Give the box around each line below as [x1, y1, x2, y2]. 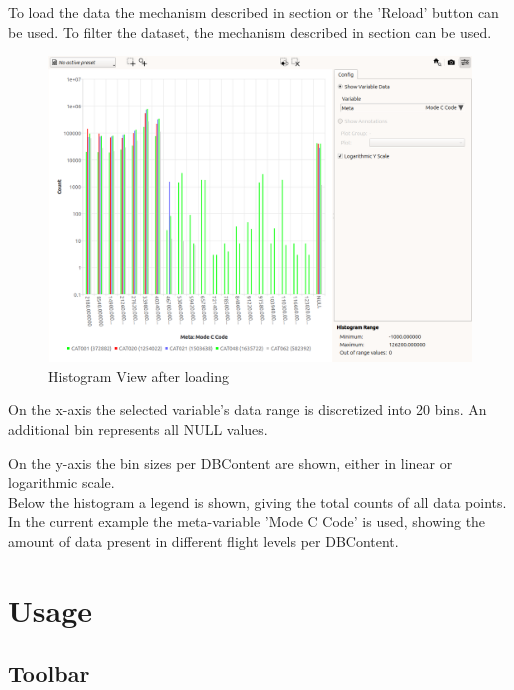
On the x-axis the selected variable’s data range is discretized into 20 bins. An [8, 399, 487, 420]
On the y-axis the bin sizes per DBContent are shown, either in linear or [8, 452, 453, 473]
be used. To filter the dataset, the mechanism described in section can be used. [8, 21, 492, 42]
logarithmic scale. [8, 472, 115, 493]
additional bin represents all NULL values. [8, 418, 268, 439]
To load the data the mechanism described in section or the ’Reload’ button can [8, 2, 499, 22]
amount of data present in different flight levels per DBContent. [8, 530, 399, 551]
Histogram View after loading [48, 365, 229, 386]
